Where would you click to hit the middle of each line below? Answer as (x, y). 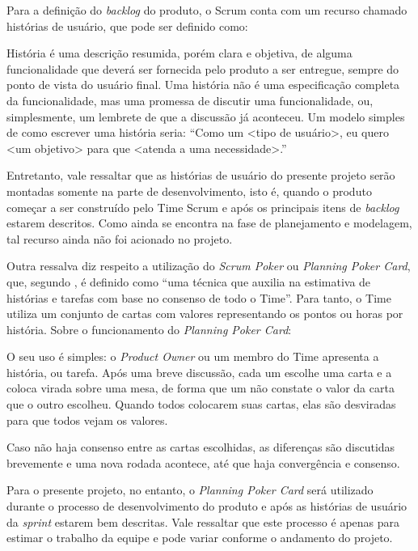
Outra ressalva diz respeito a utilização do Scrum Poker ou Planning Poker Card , (209, 266)
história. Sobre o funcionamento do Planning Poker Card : (149, 329)
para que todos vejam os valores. (87, 420)
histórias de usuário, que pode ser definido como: (127, 25)
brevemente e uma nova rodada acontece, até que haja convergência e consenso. (203, 462)
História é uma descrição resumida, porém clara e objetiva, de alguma (179, 53)
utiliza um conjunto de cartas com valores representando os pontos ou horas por (205, 314)
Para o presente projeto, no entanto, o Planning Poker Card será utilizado (190, 490)
